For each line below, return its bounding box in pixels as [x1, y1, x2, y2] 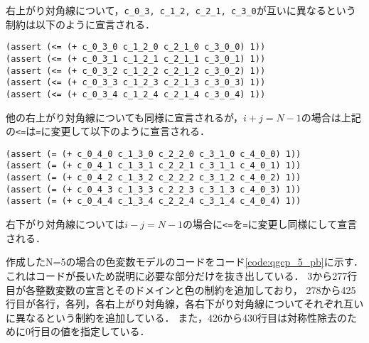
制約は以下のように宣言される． [6, 16, 155, 31]
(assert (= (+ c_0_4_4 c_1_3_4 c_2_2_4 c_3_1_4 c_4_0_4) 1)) [6, 196, 301, 207]
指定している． [80, 324, 150, 339]
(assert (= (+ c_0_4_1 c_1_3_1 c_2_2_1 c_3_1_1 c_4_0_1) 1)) [6, 160, 301, 171]
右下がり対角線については [6, 217, 125, 232]
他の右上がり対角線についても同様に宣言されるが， [6, 109, 244, 124]
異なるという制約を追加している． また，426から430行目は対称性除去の [15, 310, 347, 325]
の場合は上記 [301, 109, 361, 124]
